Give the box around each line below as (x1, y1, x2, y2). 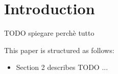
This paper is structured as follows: (4, 44, 114, 55)
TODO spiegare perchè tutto (4, 28, 95, 38)
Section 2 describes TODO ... (16, 62, 108, 72)
